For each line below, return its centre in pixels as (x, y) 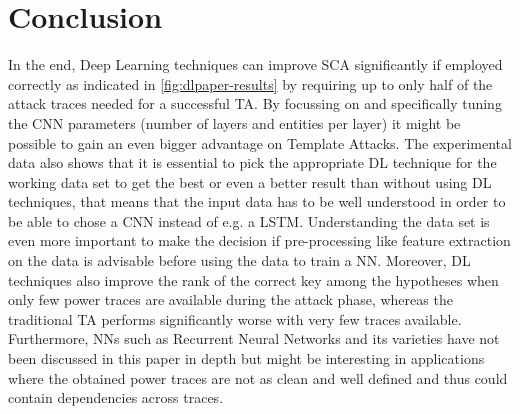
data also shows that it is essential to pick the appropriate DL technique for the (252, 162)
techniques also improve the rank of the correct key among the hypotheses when (253, 279)
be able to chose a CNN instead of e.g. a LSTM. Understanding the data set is (249, 220)
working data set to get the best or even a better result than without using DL (250, 181)
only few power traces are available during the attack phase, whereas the (230, 299)
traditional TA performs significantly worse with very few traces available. (235, 318)
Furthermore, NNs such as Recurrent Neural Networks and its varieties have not (254, 338)
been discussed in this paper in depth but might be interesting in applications (246, 358)
